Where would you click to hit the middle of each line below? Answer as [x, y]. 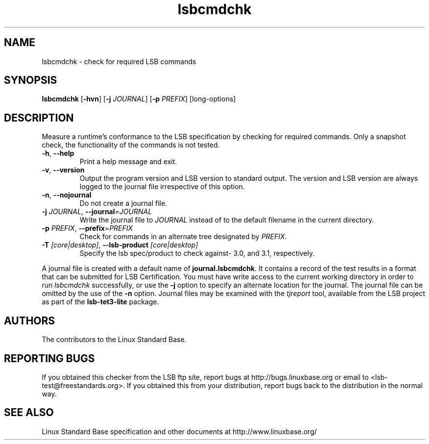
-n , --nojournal [67, 195]
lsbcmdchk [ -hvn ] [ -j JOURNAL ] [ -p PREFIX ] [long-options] [139, 99]
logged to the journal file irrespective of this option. [162, 187]
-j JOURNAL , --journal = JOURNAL [97, 212]
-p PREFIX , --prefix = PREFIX [87, 228]
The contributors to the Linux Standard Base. [114, 340]
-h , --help [58, 153]
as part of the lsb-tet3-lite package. [100, 302]
